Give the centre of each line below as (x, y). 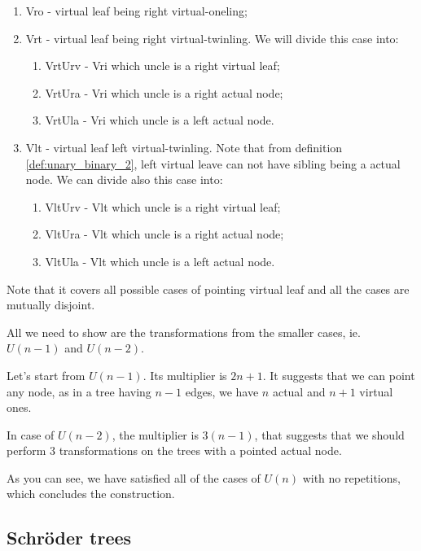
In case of (31, 434)
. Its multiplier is (185, 375)
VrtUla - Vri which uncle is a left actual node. (160, 120)
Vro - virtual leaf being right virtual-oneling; (136, 11)
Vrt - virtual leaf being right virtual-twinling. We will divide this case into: (212, 38)
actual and (299, 391)
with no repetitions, (351, 477)
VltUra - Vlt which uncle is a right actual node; (164, 234)
